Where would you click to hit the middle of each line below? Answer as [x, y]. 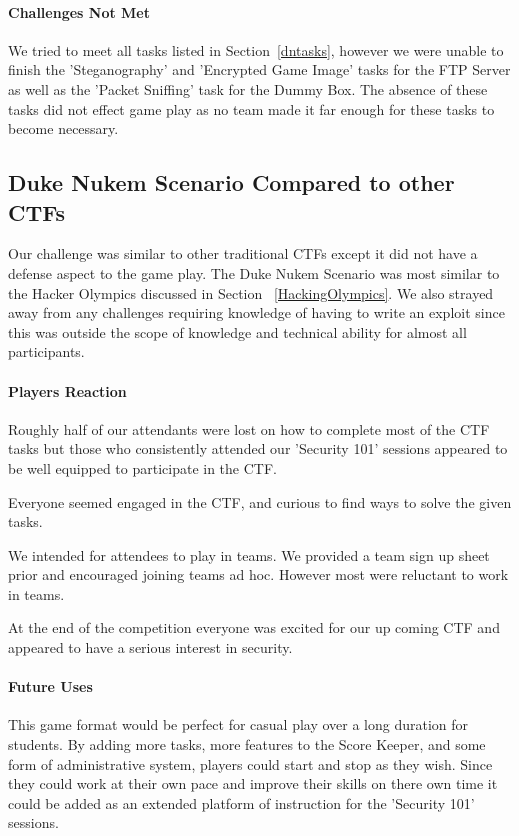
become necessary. [63, 128]
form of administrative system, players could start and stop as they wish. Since [250, 763]
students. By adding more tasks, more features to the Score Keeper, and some [247, 744]
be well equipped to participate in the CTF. [142, 467]
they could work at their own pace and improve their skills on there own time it [253, 783]
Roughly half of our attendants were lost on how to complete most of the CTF [249, 428]
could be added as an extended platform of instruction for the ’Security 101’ [241, 802]
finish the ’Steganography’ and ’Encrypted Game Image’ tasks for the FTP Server [259, 69]
